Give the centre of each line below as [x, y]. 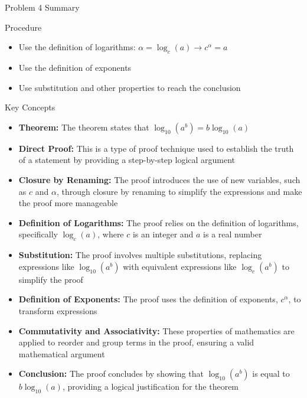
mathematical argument [62, 353]
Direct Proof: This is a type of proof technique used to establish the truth [156, 148]
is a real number [233, 234]
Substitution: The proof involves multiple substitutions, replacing [140, 255]
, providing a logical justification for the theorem [151, 386]
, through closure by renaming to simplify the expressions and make [179, 191]
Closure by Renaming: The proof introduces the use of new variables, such [159, 179]
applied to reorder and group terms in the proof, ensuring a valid [136, 342]
